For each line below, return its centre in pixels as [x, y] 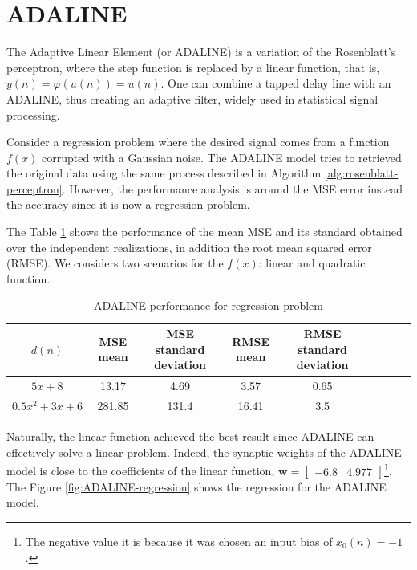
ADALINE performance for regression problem [208, 305]
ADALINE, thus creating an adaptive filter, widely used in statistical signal [192, 98]
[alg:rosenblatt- [361, 173]
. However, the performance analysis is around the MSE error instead [233, 188]
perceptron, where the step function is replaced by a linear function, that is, [193, 67]
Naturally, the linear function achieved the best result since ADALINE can [190, 436]
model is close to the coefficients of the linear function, [141, 470]
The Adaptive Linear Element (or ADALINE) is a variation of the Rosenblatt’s [201, 52]
